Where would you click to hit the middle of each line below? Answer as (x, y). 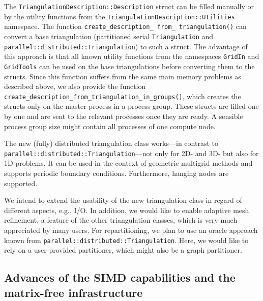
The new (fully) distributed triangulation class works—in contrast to (111, 143)
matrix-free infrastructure (74, 292)
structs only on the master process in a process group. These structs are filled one (131, 106)
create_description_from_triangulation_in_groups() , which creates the (123, 96)
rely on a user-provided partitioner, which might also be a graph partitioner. (123, 250)
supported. (21, 183)
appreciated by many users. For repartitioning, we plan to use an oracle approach (131, 230)
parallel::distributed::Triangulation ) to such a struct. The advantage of (126, 46)
